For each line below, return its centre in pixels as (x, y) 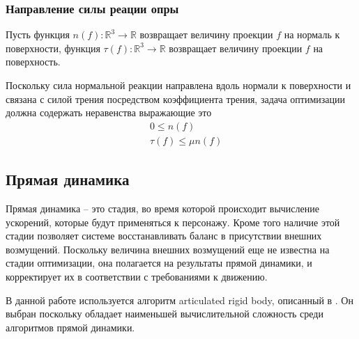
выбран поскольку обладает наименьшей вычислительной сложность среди (165, 314)
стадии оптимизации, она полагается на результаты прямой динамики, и (159, 263)
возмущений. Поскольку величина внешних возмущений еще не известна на (168, 249)
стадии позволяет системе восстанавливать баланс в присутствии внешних (164, 236)
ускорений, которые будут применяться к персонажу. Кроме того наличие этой (173, 222)
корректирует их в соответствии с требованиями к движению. (137, 277)
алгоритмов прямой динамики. (70, 327)
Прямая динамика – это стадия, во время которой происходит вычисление (162, 208)
